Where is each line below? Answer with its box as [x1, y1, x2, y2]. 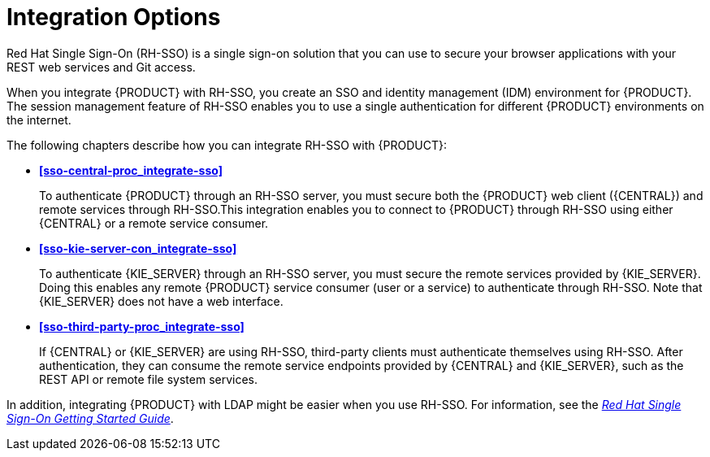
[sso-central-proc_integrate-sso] [39, 163, 223, 177]
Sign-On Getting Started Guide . [6, 411, 174, 425]
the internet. [6, 112, 71, 127]
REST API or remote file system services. [39, 372, 258, 386]
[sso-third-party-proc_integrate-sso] [39, 319, 245, 333]
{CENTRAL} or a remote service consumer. [39, 215, 269, 230]
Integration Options [6, 3, 221, 31]
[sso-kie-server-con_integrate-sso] [39, 241, 237, 255]
